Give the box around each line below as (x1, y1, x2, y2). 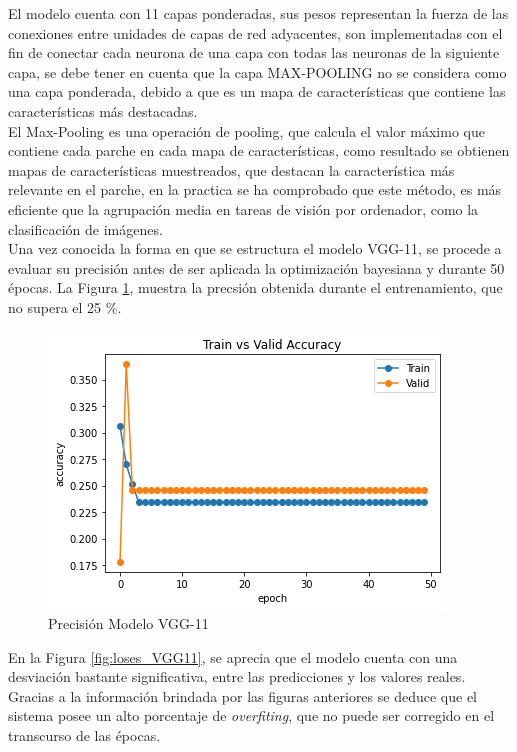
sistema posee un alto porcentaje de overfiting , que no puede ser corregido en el (8, 705, 495, 726)
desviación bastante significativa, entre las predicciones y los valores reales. (8, 666, 466, 687)
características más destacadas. (8, 100, 198, 121)
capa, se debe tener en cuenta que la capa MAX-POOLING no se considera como (8, 61, 507, 82)
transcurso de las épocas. (8, 725, 161, 746)
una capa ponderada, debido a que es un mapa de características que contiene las (8, 81, 506, 102)
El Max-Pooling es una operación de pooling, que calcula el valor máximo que (8, 120, 485, 141)
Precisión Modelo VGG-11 (48, 613, 209, 634)
